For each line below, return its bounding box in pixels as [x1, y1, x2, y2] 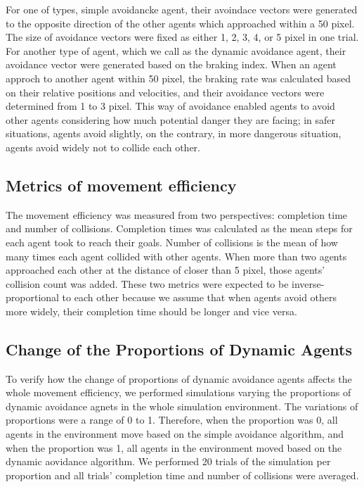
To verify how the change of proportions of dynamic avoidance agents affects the [6, 371, 352, 386]
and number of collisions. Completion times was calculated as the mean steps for [6, 221, 353, 236]
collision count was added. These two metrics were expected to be [6, 276, 289, 291]
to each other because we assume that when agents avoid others [62, 290, 337, 305]
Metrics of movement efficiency [6, 174, 237, 196]
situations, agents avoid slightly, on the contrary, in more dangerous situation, [6, 126, 342, 141]
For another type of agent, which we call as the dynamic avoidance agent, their [6, 43, 346, 58]
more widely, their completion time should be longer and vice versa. [6, 303, 297, 318]
